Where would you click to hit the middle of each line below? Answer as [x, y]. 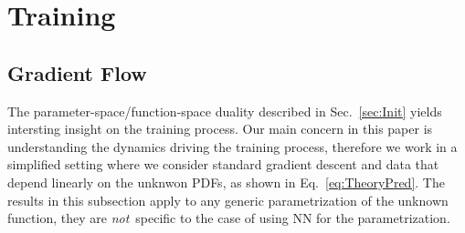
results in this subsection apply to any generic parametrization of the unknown [228, 200]
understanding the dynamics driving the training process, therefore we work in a [232, 146]
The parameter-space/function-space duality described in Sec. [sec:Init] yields [225, 111]
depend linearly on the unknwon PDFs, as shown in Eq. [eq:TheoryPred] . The [226, 182]
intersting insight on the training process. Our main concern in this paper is [220, 129]
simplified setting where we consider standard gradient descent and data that [223, 164]
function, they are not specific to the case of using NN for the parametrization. [229, 218]
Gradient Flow [77, 72]
